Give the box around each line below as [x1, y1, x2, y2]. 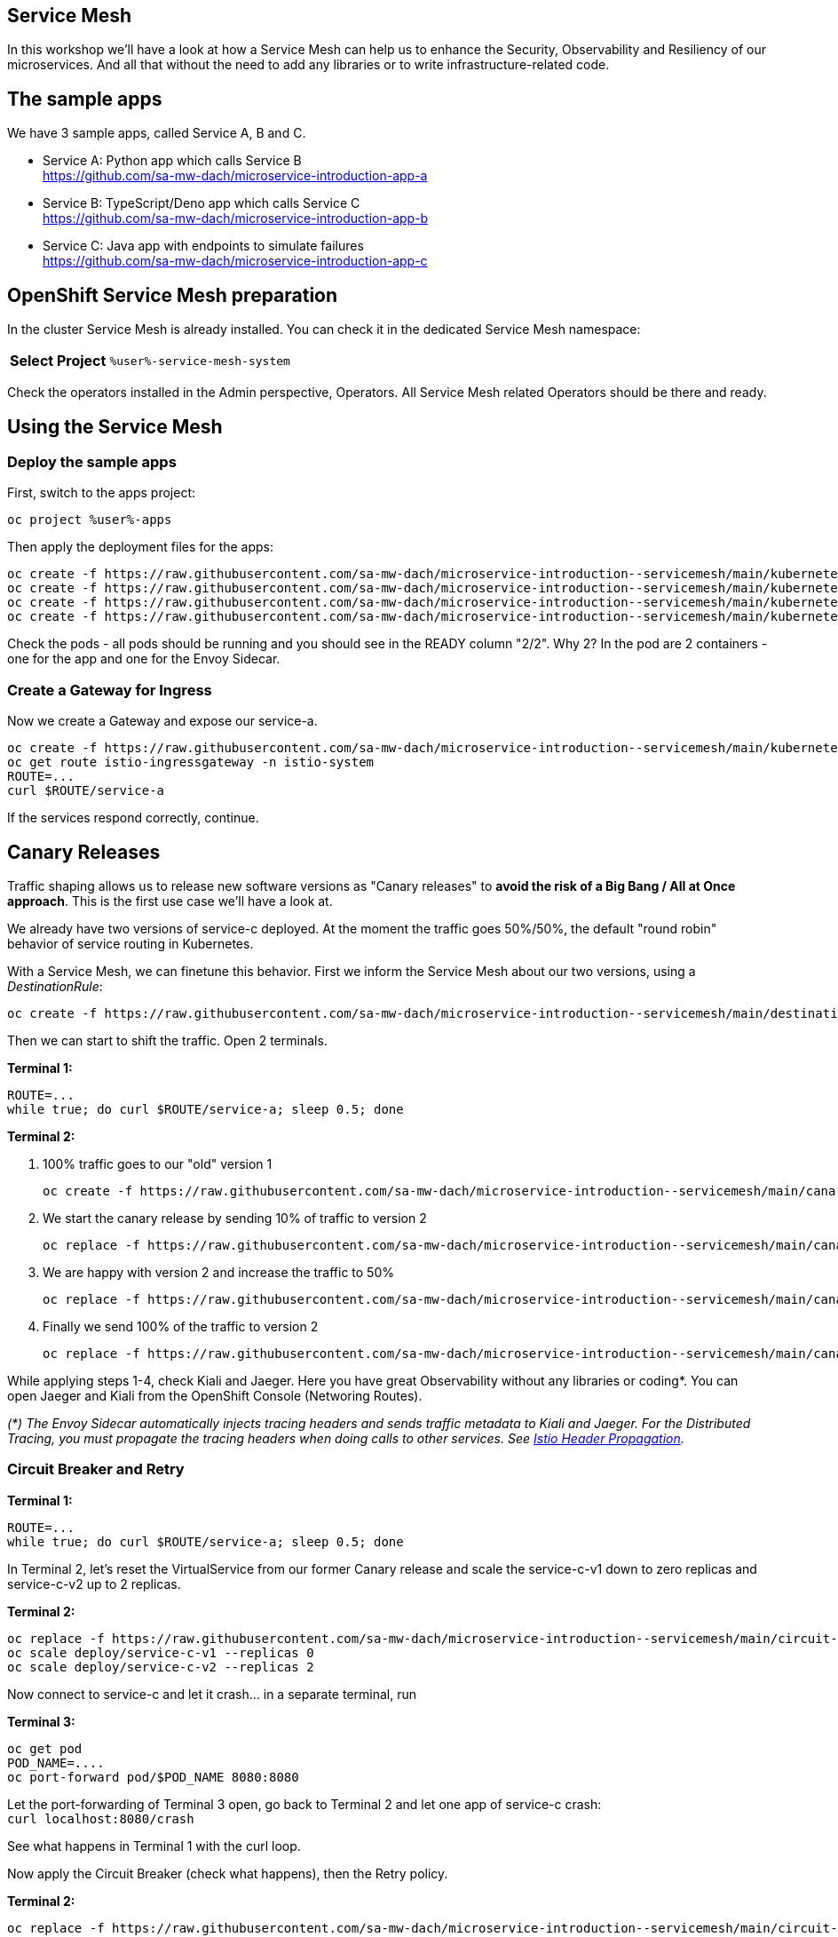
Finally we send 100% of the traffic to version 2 [43, 1318, 319, 1334]
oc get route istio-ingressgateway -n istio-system [7, 755, 375, 770]
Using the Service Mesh [7, 415, 223, 438]
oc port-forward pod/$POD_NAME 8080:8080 [7, 1769, 299, 1784]
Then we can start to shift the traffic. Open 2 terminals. [7, 1032, 328, 1048]
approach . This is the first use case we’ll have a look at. [7, 893, 333, 909]
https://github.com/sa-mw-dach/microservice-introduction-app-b [43, 210, 429, 226]
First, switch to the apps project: [7, 485, 195, 501]
